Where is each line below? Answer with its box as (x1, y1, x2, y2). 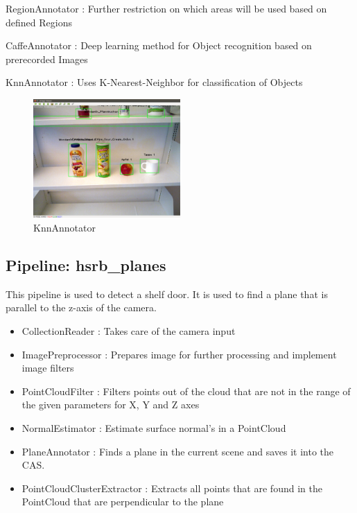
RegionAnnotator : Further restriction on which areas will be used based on (6, 1, 327, 15)
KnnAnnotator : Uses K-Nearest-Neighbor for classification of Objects (6, 75, 303, 89)
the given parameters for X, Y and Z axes (21, 397, 200, 412)
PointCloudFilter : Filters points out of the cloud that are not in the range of (21, 383, 351, 398)
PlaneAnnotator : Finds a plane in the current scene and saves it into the (21, 444, 333, 458)
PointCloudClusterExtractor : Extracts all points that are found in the (21, 480, 322, 495)
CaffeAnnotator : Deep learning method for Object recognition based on (6, 38, 312, 53)
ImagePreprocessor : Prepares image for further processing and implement (21, 347, 337, 361)
